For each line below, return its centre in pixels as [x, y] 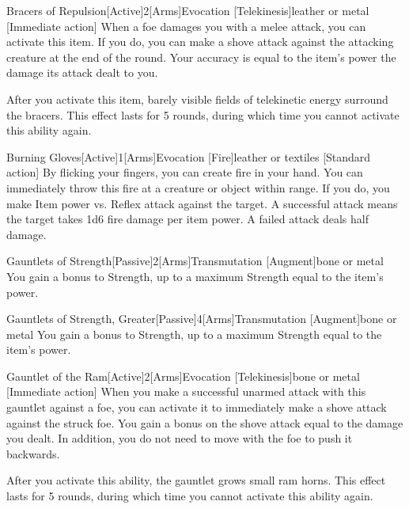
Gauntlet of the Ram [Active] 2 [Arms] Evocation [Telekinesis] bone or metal [183, 376]
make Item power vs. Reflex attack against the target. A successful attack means [202, 203]
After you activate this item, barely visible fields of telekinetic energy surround [197, 99]
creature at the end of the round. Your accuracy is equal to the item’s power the [201, 57]
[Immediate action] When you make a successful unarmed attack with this [186, 391]
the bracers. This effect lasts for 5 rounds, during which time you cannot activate [203, 114]
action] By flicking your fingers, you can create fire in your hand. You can [185, 172]
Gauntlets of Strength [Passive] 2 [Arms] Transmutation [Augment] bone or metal [195, 261]
